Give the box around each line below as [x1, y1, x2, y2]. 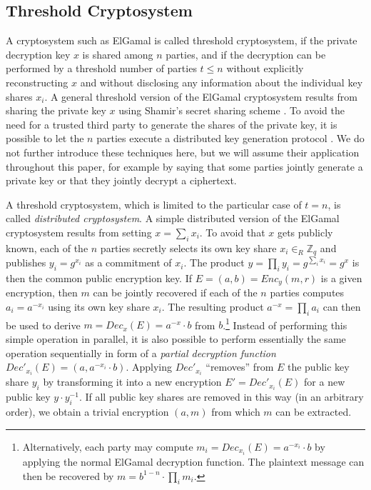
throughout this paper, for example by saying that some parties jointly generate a [6, 159, 363, 174]
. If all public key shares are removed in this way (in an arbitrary [78, 389, 364, 404]
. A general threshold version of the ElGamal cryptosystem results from [44, 89, 357, 104]
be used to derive [6, 317, 81, 332]
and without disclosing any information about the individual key [80, 74, 363, 89]
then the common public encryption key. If [6, 270, 193, 285]
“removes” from [205, 359, 274, 374]
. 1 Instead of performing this [223, 315, 347, 332]
